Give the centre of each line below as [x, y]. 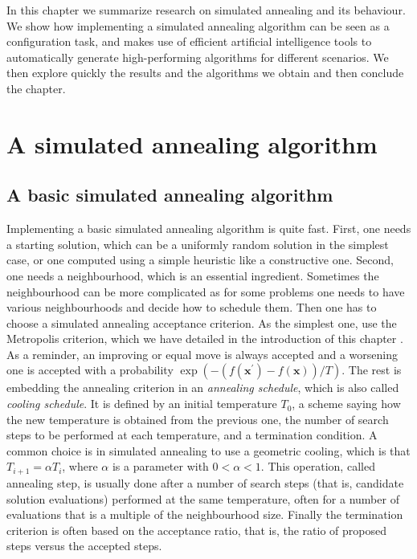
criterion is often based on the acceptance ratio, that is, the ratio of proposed [197, 530]
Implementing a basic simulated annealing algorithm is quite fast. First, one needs [209, 228]
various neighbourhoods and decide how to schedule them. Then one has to [192, 307]
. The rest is [372, 370]
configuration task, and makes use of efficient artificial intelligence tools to [189, 41]
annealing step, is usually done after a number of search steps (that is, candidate [205, 482]
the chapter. [36, 88]
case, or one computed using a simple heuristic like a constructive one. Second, [200, 260]
